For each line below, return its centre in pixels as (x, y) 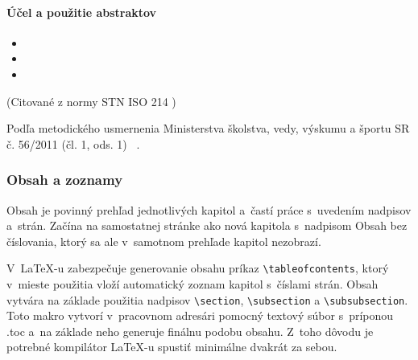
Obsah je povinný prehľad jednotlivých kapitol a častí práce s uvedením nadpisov (209, 209)
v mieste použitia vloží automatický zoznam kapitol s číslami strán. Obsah (192, 284)
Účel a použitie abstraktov (82, 12)
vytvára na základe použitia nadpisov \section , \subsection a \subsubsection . (207, 299)
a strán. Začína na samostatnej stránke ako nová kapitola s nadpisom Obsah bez (207, 225)
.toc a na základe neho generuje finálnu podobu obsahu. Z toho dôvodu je (190, 331)
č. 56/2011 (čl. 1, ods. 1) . (73, 143)
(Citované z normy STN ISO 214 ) (91, 101)
